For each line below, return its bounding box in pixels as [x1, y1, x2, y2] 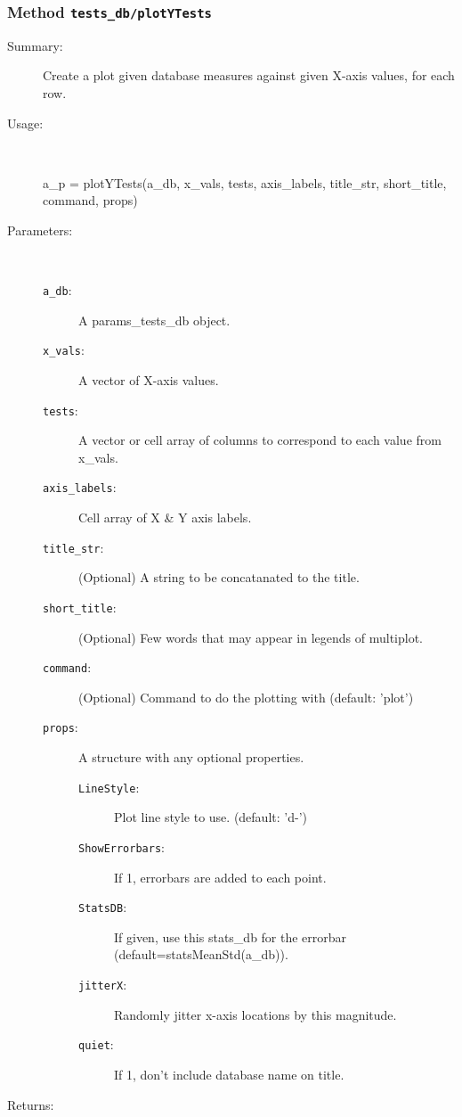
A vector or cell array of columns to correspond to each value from [78, 431, 442, 449]
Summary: [7, 36, 63, 54]
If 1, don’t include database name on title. [114, 1064, 344, 1083]
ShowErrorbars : [78, 837, 165, 856]
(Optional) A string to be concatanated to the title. [78, 568, 360, 587]
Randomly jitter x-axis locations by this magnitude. [114, 1005, 397, 1023]
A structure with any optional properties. [78, 748, 304, 767]
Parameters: [7, 220, 73, 239]
